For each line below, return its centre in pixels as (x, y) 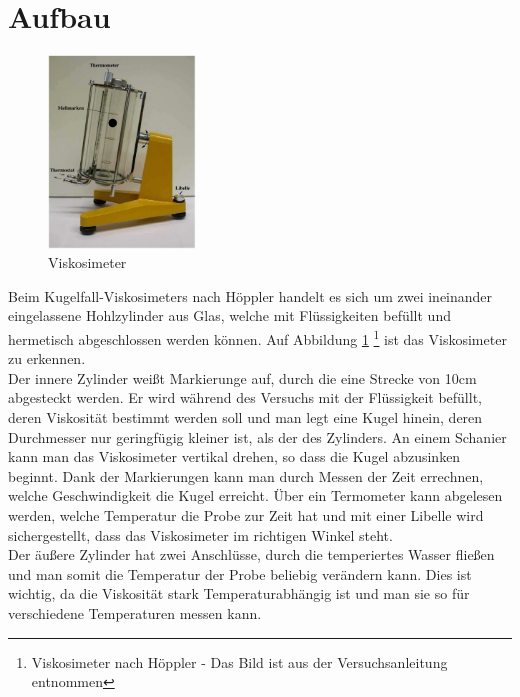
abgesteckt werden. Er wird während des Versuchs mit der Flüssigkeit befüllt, (245, 397)
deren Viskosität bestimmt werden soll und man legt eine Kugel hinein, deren (245, 417)
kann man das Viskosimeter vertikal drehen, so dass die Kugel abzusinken (234, 456)
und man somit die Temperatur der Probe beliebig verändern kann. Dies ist (240, 573)
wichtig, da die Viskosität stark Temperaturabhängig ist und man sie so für (239, 593)
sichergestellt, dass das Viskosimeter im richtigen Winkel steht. (200, 534)
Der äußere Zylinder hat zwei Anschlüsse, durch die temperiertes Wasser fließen (251, 554)
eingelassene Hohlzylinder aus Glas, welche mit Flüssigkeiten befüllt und (229, 315)
